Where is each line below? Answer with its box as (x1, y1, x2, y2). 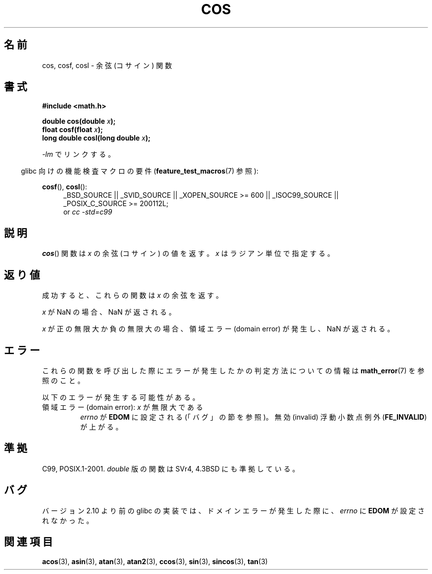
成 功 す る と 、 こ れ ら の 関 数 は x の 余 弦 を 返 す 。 (42, 291, 223, 300)
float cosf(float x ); (42, 125, 103, 134)
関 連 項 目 (4, 536, 53, 548)
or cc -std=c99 (63, 208, 112, 216)
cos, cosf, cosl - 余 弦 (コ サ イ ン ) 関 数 (42, 61, 172, 70)
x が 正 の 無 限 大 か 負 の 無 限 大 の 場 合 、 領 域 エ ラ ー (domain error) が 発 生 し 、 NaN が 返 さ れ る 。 (42, 324, 395, 333)
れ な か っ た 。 (42, 516, 94, 525)
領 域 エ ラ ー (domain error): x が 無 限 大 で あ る (42, 402, 203, 411)
